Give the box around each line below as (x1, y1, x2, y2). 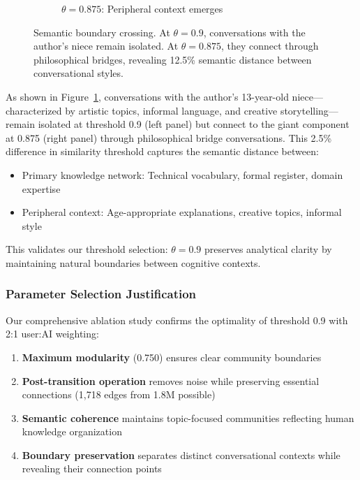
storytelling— (280, 103, 338, 117)
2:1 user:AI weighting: (6, 326, 99, 341)
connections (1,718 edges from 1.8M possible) (22, 387, 216, 402)
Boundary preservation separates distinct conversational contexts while (22, 447, 340, 462)
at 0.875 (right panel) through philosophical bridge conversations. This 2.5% (6, 130, 332, 145)
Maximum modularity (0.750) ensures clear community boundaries (22, 349, 322, 364)
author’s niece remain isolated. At (33, 38, 179, 53)
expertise (22, 181, 61, 196)
